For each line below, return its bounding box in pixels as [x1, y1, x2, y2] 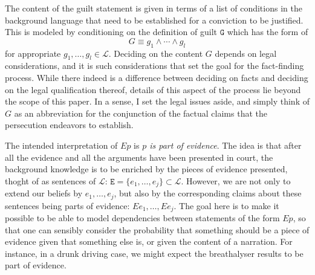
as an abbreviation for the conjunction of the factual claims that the [14, 106, 267, 119]
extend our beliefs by [5, 187, 83, 199]
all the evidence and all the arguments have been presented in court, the [5, 150, 273, 163]
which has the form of [227, 25, 308, 38]
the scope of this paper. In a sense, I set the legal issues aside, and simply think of [5, 95, 310, 108]
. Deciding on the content [108, 47, 203, 59]
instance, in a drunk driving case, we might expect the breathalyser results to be [5, 247, 304, 259]
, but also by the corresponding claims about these [114, 187, 302, 199]
